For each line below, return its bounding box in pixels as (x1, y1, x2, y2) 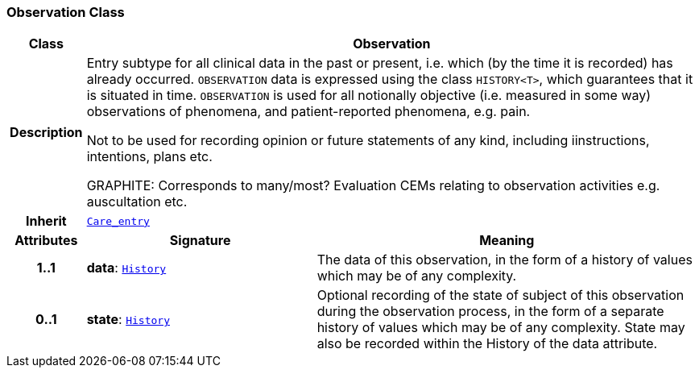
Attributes (14, 232, 78, 249)
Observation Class (6, 4, 125, 20)
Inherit (25, 213, 67, 230)
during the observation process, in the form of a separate (316, 303, 664, 320)
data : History (86, 260, 167, 276)
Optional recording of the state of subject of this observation (316, 287, 685, 304)
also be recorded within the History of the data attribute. (316, 335, 658, 352)
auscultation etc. (86, 193, 188, 210)
